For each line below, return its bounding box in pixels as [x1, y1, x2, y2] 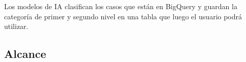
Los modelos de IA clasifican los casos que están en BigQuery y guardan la [4, 1, 237, 11]
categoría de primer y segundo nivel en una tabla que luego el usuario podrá [4, 11, 242, 21]
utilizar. [4, 21, 29, 32]
